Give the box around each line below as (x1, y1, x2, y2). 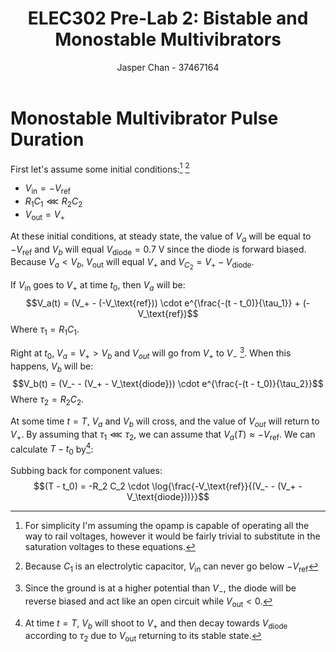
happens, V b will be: (10, 360, 94, 374)
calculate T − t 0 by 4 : (10, 441, 94, 457)
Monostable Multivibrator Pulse (10, 107, 279, 129)
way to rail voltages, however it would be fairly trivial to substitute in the (24, 530, 321, 542)
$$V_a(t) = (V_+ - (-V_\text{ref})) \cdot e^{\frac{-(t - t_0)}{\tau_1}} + (25, 297, 301, 309)
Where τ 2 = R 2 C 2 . (10, 393, 85, 408)
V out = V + (24, 208, 66, 222)
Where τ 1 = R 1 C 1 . (10, 323, 80, 338)
